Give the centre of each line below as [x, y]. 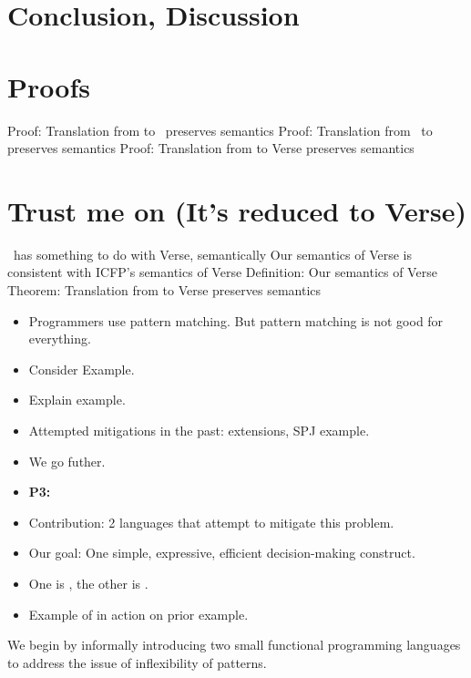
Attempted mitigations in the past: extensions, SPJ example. [199, 430]
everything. [60, 339]
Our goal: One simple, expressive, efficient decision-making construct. [222, 553]
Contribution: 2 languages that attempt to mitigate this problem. [211, 522]
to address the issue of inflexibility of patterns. [137, 662]
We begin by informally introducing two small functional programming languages [234, 645]
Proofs [49, 86]
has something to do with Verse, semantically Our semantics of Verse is [213, 254]
